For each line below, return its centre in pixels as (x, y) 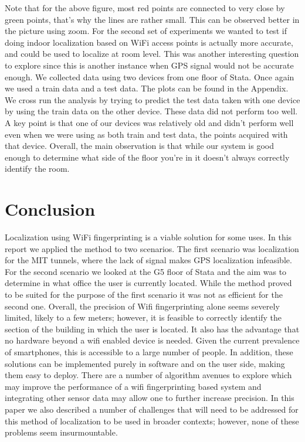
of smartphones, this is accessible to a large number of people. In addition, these (149, 351)
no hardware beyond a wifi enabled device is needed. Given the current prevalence (152, 340)
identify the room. (37, 169)
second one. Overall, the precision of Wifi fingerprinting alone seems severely (142, 306)
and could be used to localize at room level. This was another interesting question (152, 54)
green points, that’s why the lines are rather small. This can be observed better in (152, 19)
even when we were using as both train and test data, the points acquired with (146, 134)
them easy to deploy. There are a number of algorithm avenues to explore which (148, 375)
